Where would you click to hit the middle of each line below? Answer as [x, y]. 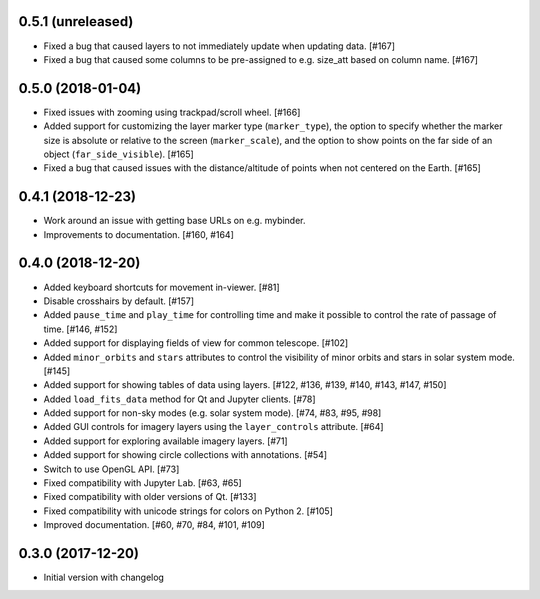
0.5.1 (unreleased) [76, 21]
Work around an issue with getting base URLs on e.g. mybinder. [174, 221]
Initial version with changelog [104, 577]
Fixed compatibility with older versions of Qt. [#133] [150, 497]
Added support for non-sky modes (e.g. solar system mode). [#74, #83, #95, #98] [212, 413]
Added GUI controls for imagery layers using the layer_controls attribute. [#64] [213, 427]
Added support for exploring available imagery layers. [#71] [166, 441]
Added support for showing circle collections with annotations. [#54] [185, 455]
